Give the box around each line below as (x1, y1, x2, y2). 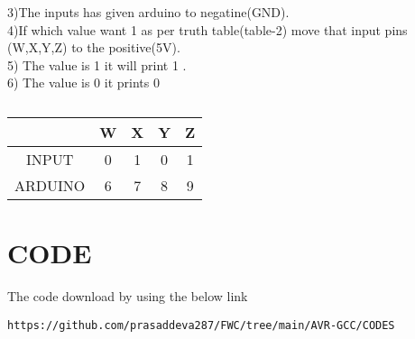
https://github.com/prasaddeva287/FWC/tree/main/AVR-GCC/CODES (7, 318, 395, 332)
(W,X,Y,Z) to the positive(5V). (7, 38, 180, 57)
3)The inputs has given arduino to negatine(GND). (7, 3, 290, 21)
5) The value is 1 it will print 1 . (7, 55, 187, 74)
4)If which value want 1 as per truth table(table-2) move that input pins (7, 20, 408, 39)
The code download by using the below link (7, 287, 248, 306)
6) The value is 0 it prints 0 (7, 73, 160, 92)
